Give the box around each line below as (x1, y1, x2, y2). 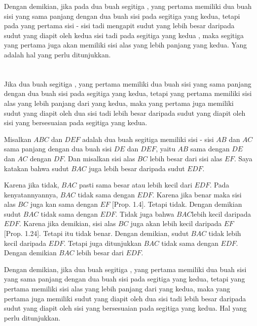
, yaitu (155, 143, 176, 154)
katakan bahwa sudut (4, 163, 69, 173)
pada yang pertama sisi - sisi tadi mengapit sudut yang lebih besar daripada (4, 20, 235, 31)
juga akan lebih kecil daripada (130, 218, 222, 229)
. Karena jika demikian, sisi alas (19, 218, 116, 229)
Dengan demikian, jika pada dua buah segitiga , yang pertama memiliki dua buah (4, 1, 252, 11)
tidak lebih (208, 228, 241, 238)
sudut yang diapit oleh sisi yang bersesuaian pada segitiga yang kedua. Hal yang (4, 303, 247, 313)
